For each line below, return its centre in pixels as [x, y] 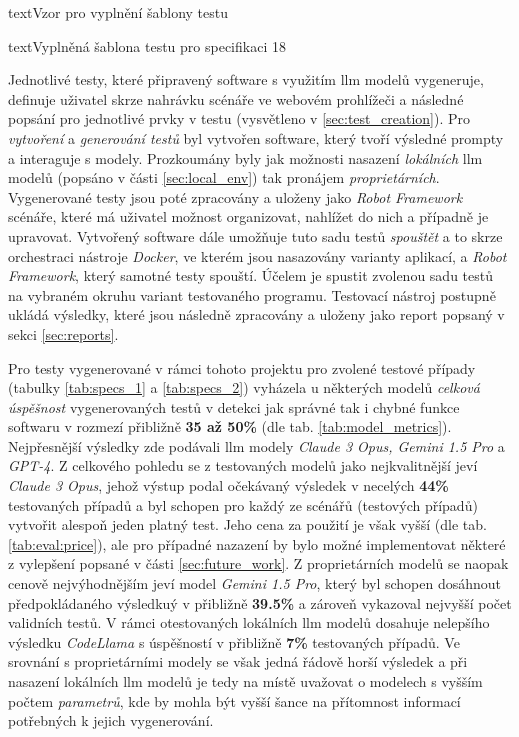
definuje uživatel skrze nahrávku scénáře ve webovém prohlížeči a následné [236, 98]
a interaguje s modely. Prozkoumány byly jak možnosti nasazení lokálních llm [245, 157]
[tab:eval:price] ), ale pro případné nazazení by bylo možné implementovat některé [257, 543]
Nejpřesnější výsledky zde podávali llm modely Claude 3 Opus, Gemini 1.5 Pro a [256, 445]
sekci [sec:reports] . [63, 333]
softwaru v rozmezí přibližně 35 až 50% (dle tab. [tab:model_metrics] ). [230, 426]
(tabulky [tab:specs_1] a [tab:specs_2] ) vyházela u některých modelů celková [244, 387]
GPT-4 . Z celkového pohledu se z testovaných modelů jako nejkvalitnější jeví [243, 465]
